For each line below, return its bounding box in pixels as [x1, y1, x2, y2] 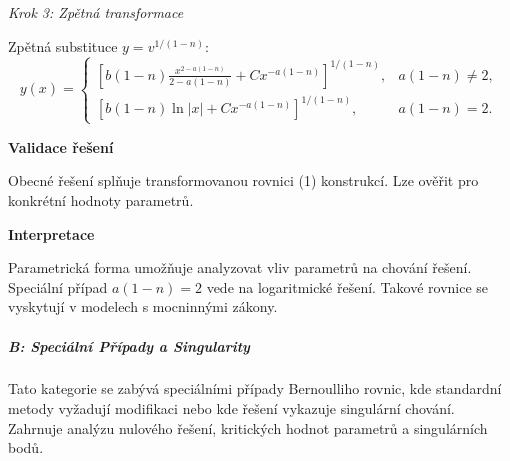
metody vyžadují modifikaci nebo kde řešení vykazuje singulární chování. [8, 398, 455, 419]
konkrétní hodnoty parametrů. [8, 189, 194, 210]
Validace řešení [8, 136, 114, 157]
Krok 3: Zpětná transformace [8, 2, 184, 22]
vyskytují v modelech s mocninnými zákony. [8, 296, 278, 317]
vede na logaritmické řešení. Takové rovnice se [206, 276, 489, 297]
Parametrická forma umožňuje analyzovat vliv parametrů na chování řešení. [8, 257, 472, 278]
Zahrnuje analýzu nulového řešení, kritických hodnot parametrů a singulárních [8, 417, 488, 438]
